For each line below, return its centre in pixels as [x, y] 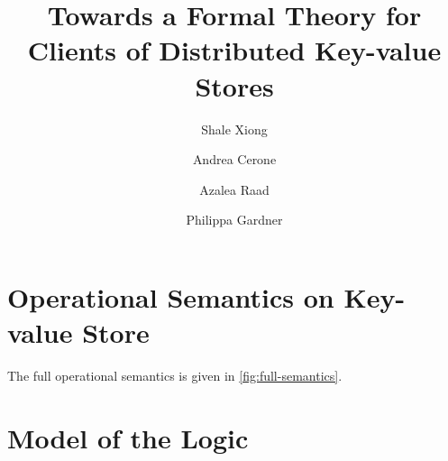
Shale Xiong [234, 129]
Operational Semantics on [171, 296]
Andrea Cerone [234, 159]
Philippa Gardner [234, 220]
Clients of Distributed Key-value [234, 50]
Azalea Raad [234, 189]
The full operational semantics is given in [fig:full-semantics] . [175, 375]
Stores [234, 85]
